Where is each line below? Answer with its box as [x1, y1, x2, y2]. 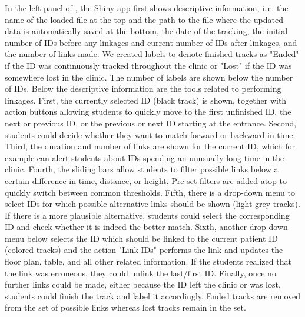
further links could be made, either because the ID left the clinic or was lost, [5, 278, 281, 291]
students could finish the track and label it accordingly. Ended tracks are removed [5, 289, 300, 302]
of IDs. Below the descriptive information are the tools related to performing [5, 82, 281, 95]
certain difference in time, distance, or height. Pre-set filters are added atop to [5, 174, 287, 186]
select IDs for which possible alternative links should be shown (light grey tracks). [5, 198, 300, 210]
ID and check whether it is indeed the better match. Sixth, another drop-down [5, 221, 288, 233]
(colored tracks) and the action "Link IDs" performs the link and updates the [5, 243, 283, 256]
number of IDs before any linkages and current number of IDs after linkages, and [5, 36, 297, 48]
